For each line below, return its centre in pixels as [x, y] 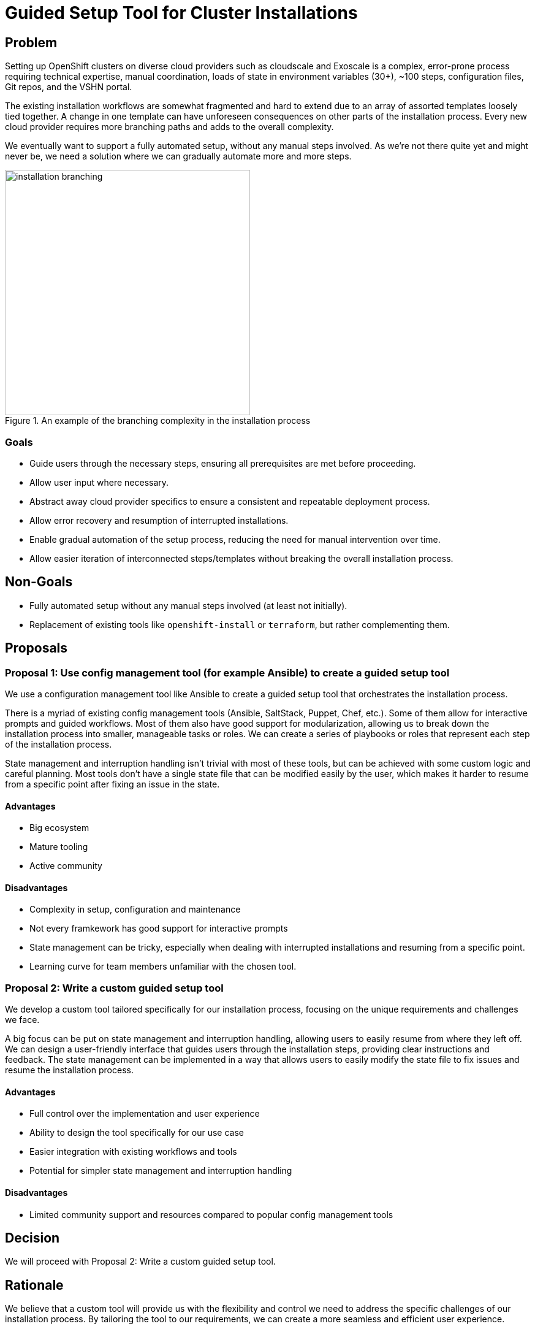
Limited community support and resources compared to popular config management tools [211, 1214]
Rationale [34, 1285]
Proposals [36, 648]
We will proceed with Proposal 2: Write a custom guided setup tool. [140, 1262]
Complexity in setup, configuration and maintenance [135, 910]
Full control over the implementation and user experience [145, 1114]
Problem [31, 42]
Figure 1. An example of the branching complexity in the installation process [158, 421]
